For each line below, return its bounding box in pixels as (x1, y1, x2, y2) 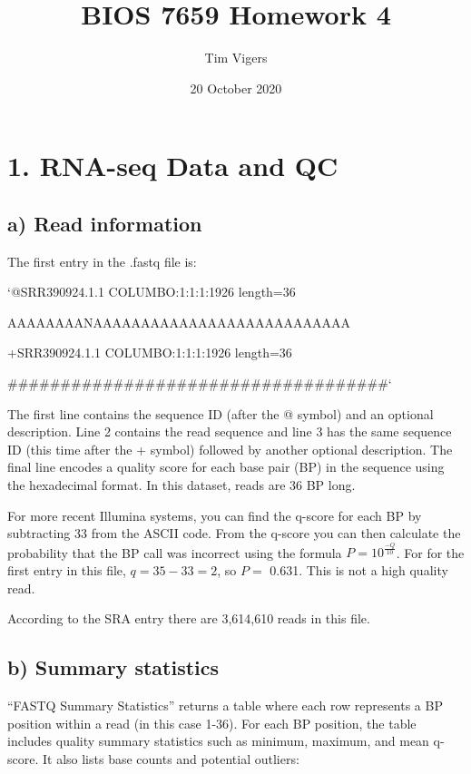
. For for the (396, 543, 465, 562)
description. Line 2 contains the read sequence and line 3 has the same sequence (7, 422, 452, 441)
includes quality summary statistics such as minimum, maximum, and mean (7, 731, 429, 750)
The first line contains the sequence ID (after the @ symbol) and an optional (7, 404, 434, 423)
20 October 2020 (190, 78, 282, 97)
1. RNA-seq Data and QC (7, 147, 339, 184)
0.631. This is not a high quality (270, 560, 448, 579)
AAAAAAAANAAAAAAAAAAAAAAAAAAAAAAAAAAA (7, 312, 350, 331)
